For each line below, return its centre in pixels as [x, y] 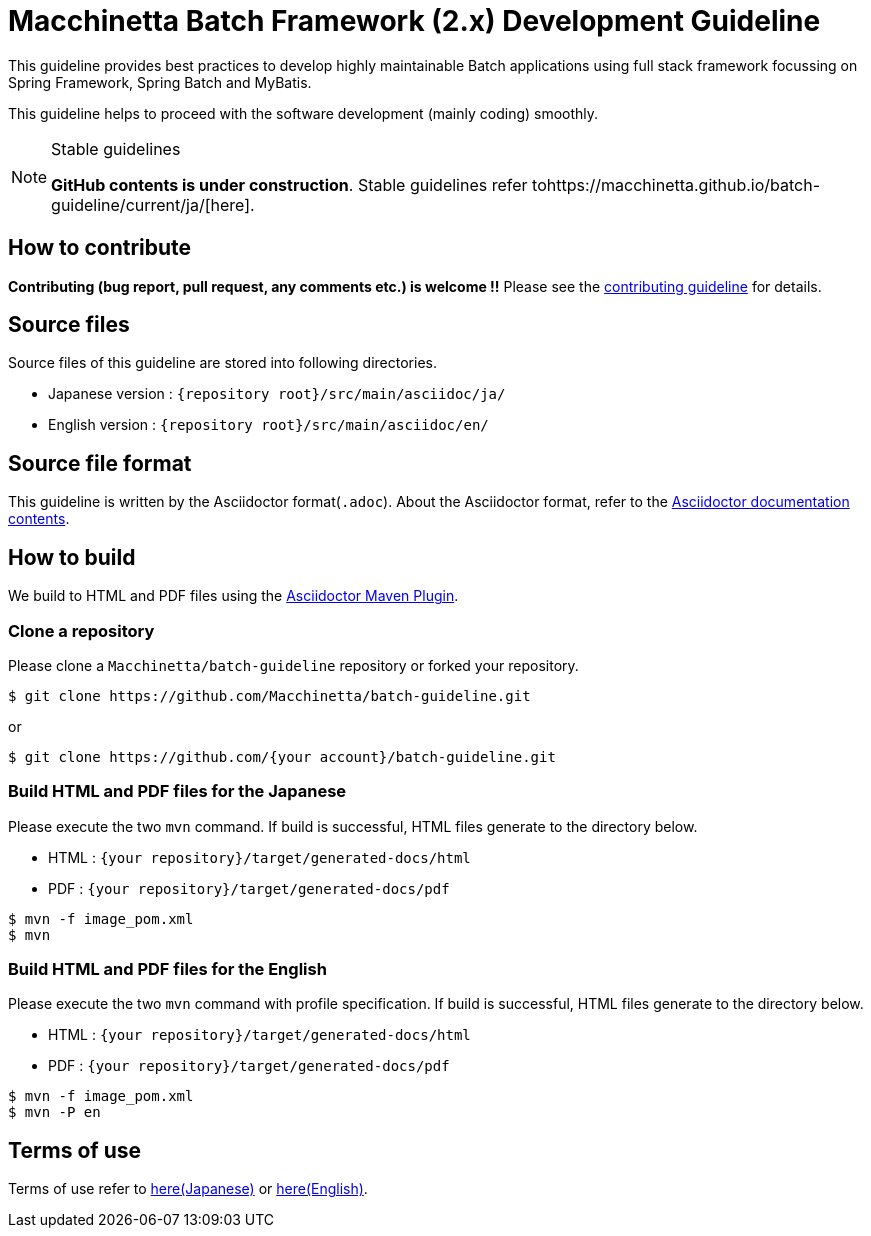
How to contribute [100, 248]
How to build [72, 557]
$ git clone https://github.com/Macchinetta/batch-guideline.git [269, 695]
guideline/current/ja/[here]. [153, 204]
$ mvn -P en [54, 1112]
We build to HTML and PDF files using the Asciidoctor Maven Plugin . [233, 596]
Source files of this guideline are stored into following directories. [222, 363]
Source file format [100, 463]
